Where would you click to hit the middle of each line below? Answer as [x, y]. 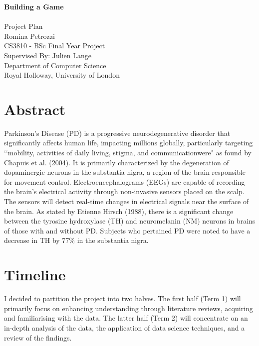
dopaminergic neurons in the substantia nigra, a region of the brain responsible [125, 172]
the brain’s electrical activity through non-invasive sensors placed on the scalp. [124, 191]
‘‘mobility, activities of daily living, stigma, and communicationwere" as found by [128, 153]
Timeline [35, 275]
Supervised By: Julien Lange [48, 55]
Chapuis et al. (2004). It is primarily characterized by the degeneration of [117, 162]
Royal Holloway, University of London [62, 75]
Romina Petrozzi [29, 36]
